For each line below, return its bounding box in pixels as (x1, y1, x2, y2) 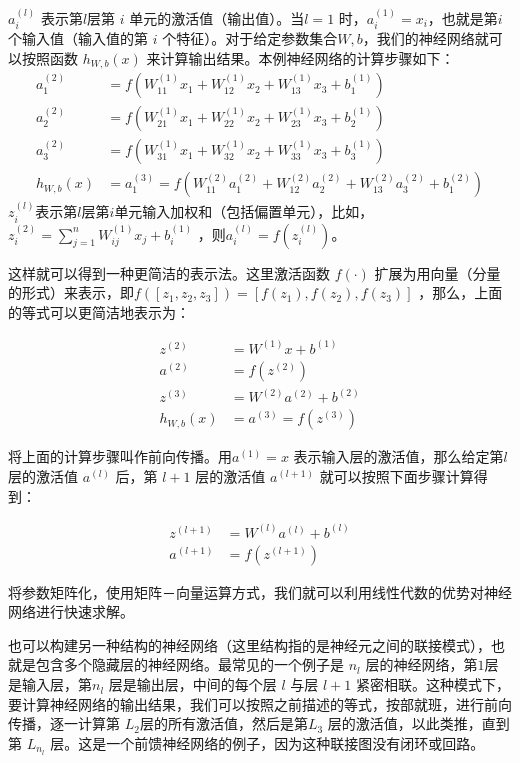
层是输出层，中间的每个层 (108, 674, 277, 695)
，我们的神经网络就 (362, 28, 489, 49)
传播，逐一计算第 (8, 713, 120, 734)
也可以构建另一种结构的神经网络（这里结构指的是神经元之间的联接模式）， (8, 634, 491, 655)
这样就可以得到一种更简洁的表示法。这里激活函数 (8, 262, 330, 283)
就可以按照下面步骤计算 (319, 466, 474, 487)
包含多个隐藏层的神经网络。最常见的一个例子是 (35, 654, 344, 675)
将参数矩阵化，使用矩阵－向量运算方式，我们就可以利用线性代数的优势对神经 (8, 581, 512, 602)
